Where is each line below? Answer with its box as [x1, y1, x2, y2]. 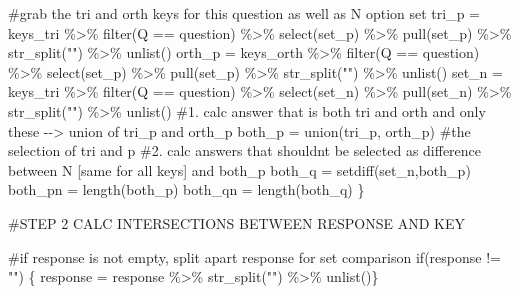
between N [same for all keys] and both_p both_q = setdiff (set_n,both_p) [8, 159, 471, 180]
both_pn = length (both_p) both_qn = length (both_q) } [8, 179, 365, 200]
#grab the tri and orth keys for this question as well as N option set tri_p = [8, 3, 481, 23]
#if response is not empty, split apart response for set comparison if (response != [8, 246, 501, 267]
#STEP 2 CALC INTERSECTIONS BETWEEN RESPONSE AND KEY [8, 212, 465, 233]
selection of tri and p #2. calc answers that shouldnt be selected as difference [8, 140, 482, 161]
